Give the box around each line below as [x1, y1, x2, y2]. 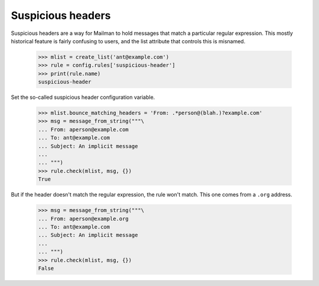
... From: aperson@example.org [38, 215, 129, 222]
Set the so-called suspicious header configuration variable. [11, 94, 155, 101]
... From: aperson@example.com [38, 126, 129, 133]
